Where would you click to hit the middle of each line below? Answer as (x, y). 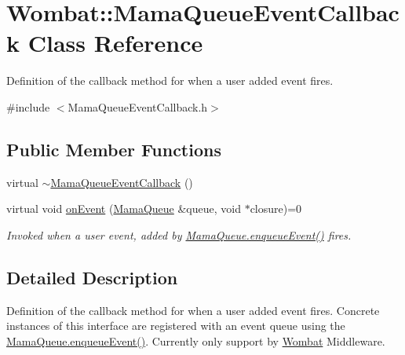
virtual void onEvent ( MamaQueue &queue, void (124, 209)
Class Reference (115, 43)
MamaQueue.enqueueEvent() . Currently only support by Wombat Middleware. (196, 340)
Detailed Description (92, 277)
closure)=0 (276, 209)
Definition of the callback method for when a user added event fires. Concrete (193, 310)
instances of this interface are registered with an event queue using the (176, 326)
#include (28, 106)
